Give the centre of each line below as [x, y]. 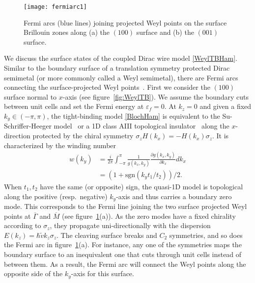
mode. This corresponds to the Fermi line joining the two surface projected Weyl [126, 206]
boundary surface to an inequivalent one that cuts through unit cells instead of [123, 254]
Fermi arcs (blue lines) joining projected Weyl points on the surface [125, 22]
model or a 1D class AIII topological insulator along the [142, 126]
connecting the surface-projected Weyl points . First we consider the [107, 87]
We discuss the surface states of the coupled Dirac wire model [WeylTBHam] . [121, 58]
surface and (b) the [165, 32]
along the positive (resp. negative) [56, 196]
